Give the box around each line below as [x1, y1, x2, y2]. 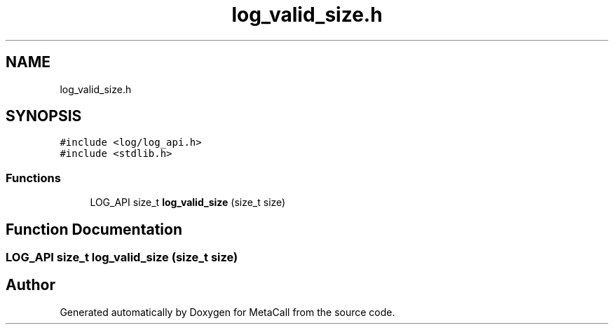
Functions [6, 170, 61, 185]
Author [6, 276, 55, 294]
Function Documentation [6, 220, 182, 238]
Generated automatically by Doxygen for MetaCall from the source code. [60, 305, 395, 318]
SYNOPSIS [6, 107, 82, 125]
